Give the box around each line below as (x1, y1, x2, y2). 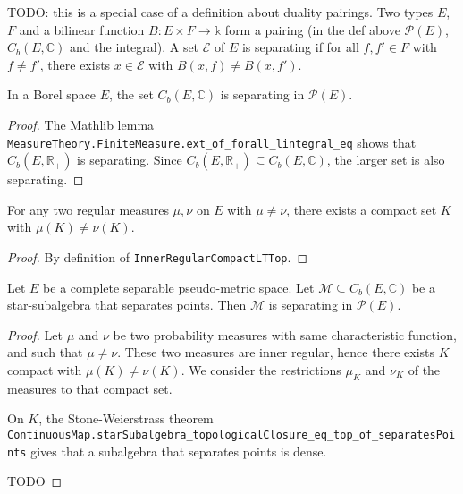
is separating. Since (77, 150, 182, 169)
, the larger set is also (326, 150, 445, 169)
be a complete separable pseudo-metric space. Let (43, 277, 315, 296)
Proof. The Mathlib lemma (7, 115, 155, 133)
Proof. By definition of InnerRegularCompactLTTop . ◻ (7, 248, 308, 266)
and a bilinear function (19, 20, 145, 38)
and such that (7, 343, 83, 362)
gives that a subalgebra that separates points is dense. (30, 441, 327, 460)
